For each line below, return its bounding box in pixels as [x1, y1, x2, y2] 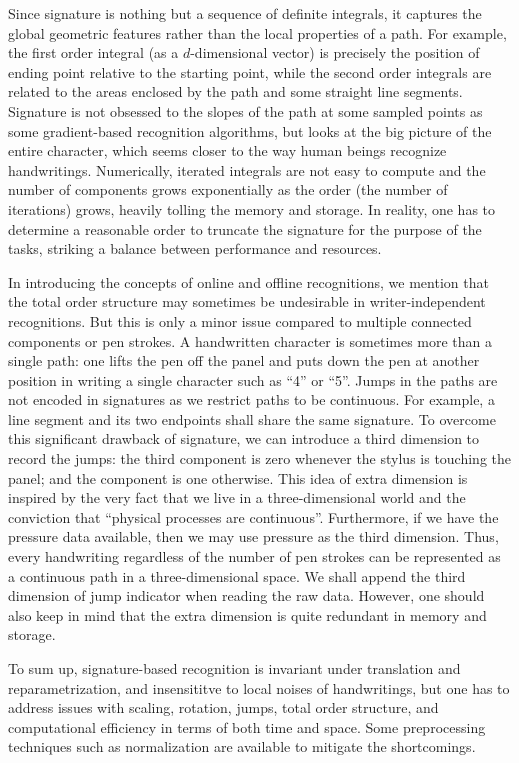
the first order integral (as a [8, 42, 179, 63]
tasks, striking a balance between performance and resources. [8, 238, 382, 259]
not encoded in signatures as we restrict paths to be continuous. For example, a [8, 389, 495, 410]
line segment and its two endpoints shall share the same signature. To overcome [8, 408, 496, 429]
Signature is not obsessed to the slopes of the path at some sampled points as [8, 100, 483, 121]
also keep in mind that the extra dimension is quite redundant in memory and [8, 604, 487, 625]
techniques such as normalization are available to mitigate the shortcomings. [8, 736, 476, 757]
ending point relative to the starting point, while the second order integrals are [8, 61, 492, 82]
